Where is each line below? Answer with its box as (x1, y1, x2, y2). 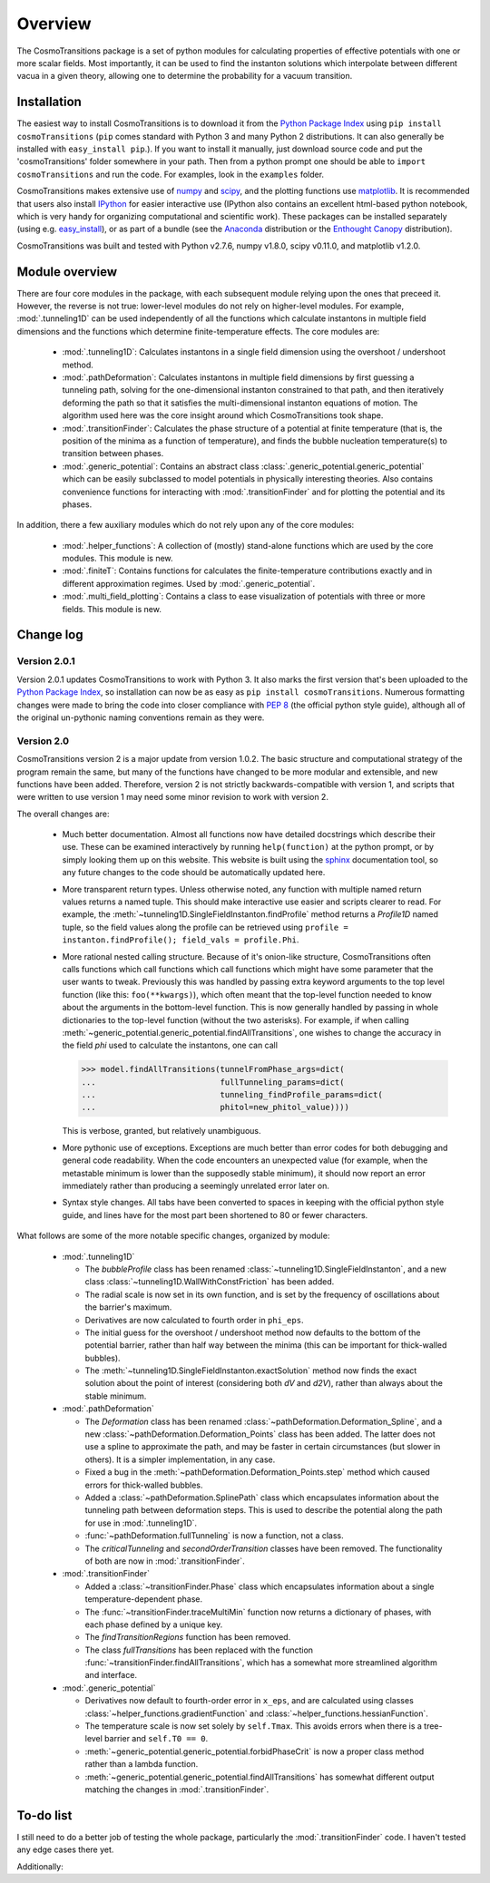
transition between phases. (62, 448, 164, 459)
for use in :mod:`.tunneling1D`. (84, 1517, 198, 1528)
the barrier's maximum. (84, 1302, 172, 1312)
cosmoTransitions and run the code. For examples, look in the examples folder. (16, 169, 325, 180)
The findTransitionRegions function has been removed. (84, 1632, 291, 1643)
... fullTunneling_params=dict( (81, 1077, 345, 1088)
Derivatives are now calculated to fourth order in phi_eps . (84, 1314, 304, 1325)
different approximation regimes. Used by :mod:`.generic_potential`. (62, 578, 316, 589)
